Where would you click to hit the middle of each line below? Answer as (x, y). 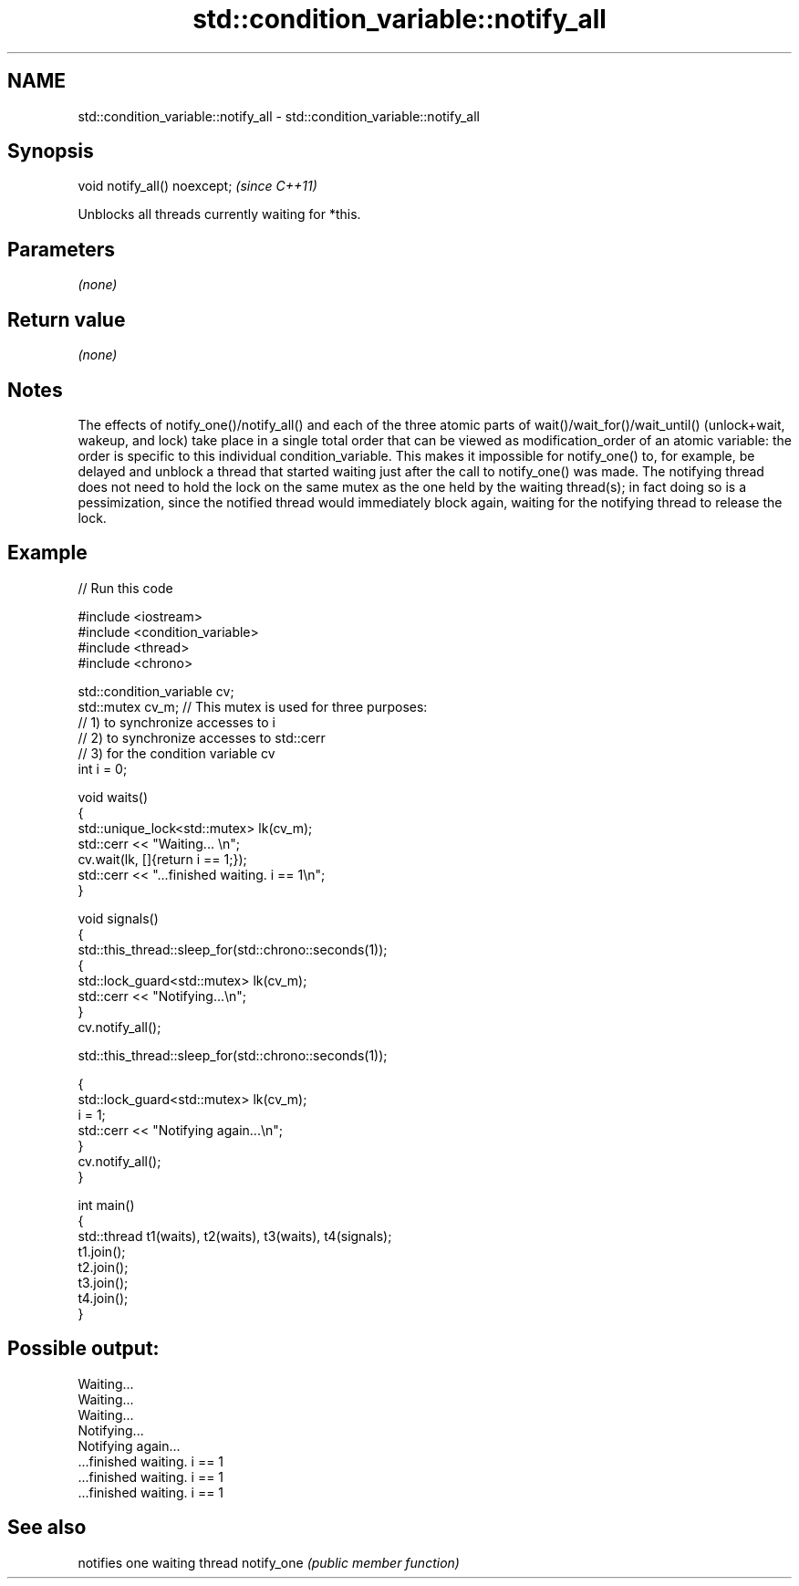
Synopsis (51, 151)
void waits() (113, 797)
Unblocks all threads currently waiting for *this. (219, 214)
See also (47, 1528)
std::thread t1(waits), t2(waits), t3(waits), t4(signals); (235, 1236)
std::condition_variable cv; (156, 691)
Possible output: (83, 1349)
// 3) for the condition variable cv (176, 753)
